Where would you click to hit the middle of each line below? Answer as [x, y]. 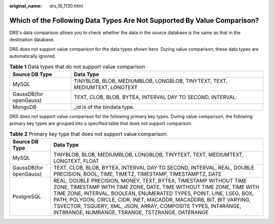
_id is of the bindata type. [104, 107]
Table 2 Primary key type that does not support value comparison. [89, 134]
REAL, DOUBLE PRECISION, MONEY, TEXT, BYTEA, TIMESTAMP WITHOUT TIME [150, 181]
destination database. [32, 40]
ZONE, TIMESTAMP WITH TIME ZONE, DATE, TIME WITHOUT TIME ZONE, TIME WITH [157, 187]
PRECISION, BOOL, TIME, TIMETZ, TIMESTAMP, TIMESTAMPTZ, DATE [138, 174]
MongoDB [24, 107]
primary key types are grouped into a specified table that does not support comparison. [101, 123]
